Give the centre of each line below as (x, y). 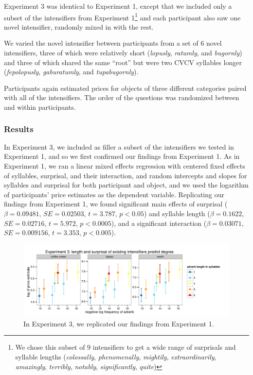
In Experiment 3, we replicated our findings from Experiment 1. (119, 323)
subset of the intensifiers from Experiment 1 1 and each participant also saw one (122, 17)
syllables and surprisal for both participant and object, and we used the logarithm (126, 185)
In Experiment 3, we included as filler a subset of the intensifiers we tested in (119, 146)
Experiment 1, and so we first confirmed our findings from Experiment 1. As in (122, 156)
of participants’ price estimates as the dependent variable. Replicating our (114, 194)
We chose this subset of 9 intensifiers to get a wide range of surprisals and (126, 347)
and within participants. (40, 107)
